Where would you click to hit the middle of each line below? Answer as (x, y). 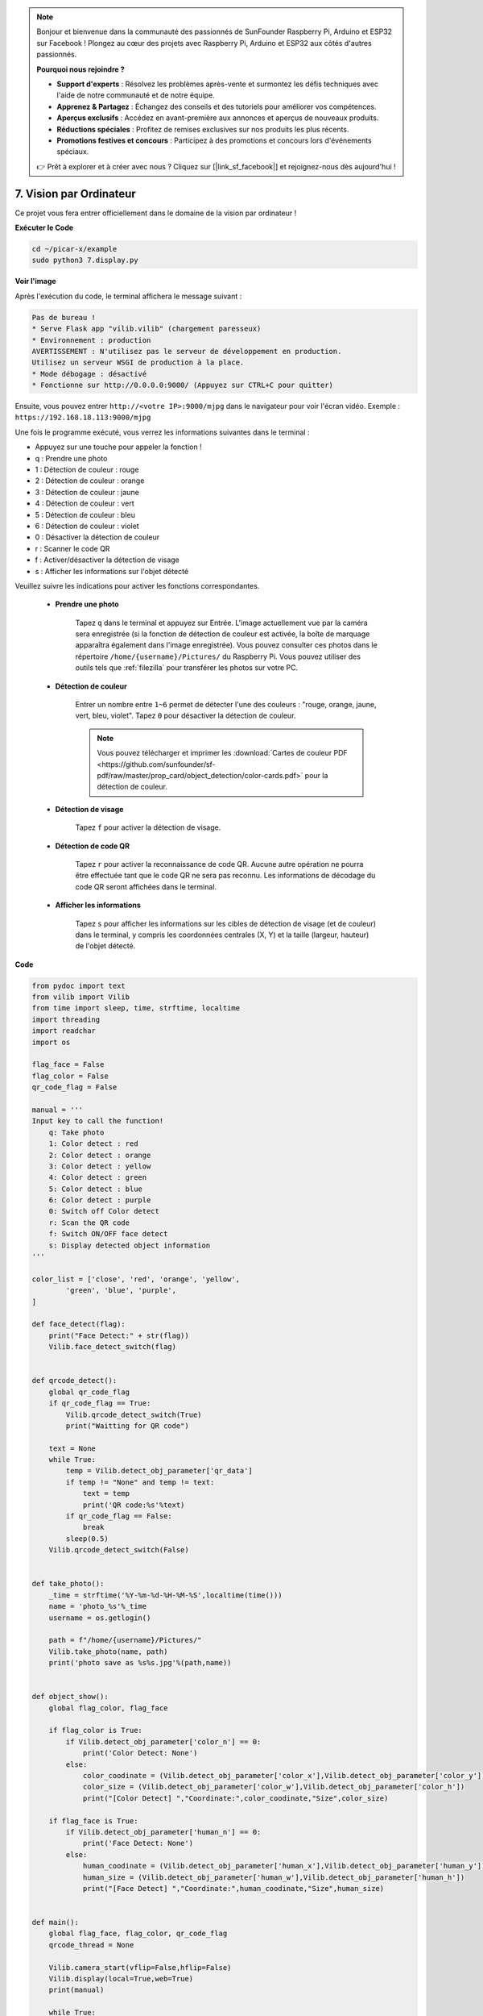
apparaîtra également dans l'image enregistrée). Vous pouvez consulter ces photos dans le (226, 645)
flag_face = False (68, 1065)
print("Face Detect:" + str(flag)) (119, 1335)
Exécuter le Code (44, 227)
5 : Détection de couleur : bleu (85, 514)
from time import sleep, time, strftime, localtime (136, 1008)
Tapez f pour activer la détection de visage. (148, 827)
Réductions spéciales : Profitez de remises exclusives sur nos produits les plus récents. (203, 129)
